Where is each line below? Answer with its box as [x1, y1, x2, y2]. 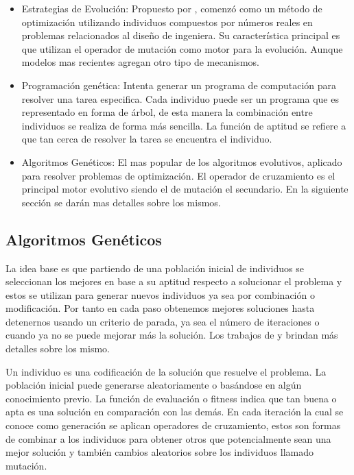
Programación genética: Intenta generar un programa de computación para [21, 77, 337, 92]
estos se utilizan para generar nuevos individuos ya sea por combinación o [5, 287, 315, 302]
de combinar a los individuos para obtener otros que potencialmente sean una [5, 431, 331, 446]
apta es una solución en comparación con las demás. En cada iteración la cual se [5, 404, 344, 419]
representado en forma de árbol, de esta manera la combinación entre [21, 105, 313, 119]
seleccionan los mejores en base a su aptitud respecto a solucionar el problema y [5, 274, 342, 289]
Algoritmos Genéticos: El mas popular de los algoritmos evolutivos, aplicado [21, 154, 342, 169]
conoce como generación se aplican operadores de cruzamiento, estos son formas [5, 418, 341, 433]
